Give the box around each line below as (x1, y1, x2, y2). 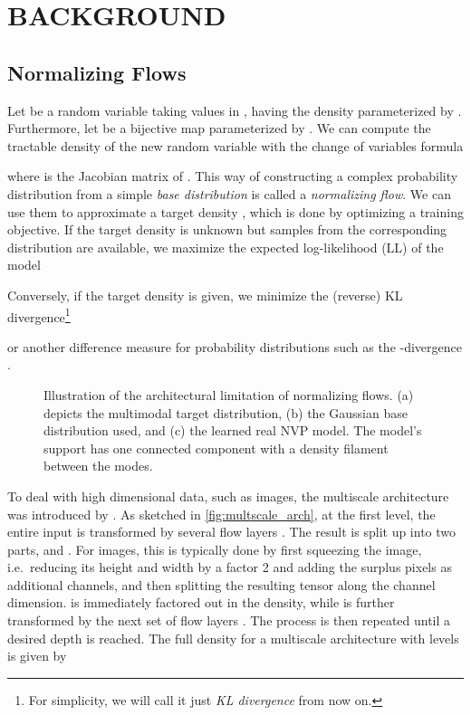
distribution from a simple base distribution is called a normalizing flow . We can (7, 184, 451, 203)
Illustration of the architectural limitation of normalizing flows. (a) (43, 385, 414, 404)
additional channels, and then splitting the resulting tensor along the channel (7, 575, 436, 594)
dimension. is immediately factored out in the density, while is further (7, 593, 395, 612)
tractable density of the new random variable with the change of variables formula (7, 136, 464, 155)
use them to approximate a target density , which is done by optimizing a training (7, 202, 464, 221)
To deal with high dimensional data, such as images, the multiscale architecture (7, 486, 449, 505)
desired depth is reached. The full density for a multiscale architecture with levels (7, 628, 459, 647)
